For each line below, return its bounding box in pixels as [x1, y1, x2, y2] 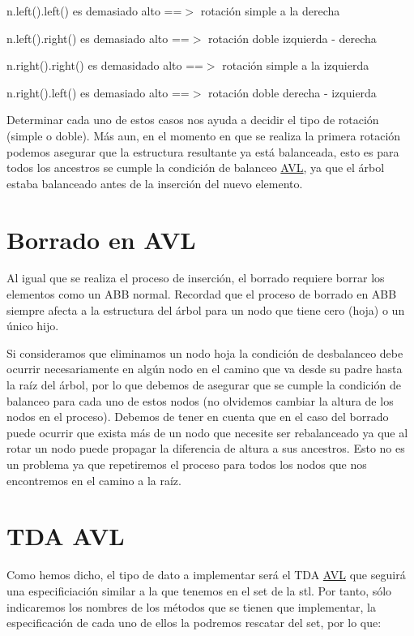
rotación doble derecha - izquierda [208, 84, 377, 101]
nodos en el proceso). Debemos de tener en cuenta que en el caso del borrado [6, 408, 389, 425]
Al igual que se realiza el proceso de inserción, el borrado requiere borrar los [6, 269, 385, 286]
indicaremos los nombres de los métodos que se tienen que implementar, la [6, 598, 376, 615]
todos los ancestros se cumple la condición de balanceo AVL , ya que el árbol [6, 159, 385, 176]
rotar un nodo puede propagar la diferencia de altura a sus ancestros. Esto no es [6, 440, 405, 457]
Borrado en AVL [6, 222, 196, 256]
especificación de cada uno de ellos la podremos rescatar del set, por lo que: [6, 614, 382, 631]
